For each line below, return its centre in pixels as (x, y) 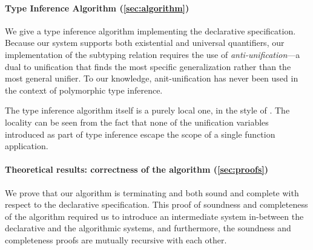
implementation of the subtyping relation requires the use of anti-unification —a (153, 54)
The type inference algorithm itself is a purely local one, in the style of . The (147, 110)
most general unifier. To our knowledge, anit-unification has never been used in (152, 78)
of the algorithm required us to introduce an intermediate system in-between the (154, 216)
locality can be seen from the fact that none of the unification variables (137, 122)
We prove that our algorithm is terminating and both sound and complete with (152, 192)
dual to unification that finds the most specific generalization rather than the (148, 66)
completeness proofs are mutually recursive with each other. (116, 239)
